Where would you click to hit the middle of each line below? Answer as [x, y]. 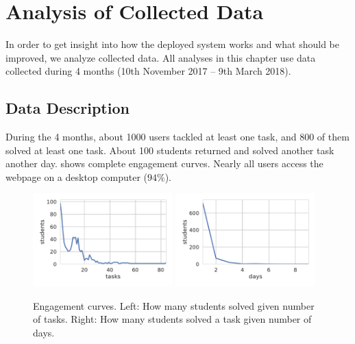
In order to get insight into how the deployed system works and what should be [172, 44]
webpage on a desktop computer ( [76, 176]
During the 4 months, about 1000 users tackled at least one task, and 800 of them [177, 137]
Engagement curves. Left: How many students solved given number [174, 305]
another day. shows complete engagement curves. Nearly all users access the [164, 163]
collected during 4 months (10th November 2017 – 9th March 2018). [148, 71]
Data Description [68, 108]
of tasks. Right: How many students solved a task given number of [172, 319]
